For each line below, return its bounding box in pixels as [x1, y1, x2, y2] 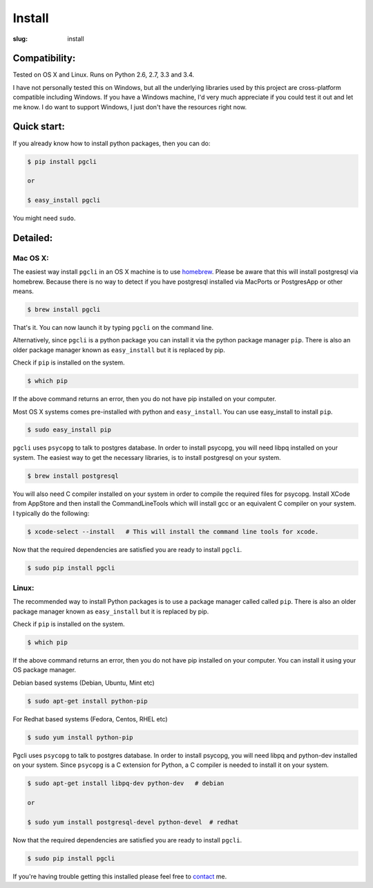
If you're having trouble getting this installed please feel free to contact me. [12, 872, 227, 880]
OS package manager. [12, 666, 76, 674]
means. [12, 287, 35, 295]
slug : [12, 35, 28, 43]
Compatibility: [12, 53, 76, 64]
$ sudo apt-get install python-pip [27, 697, 148, 705]
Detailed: [12, 232, 53, 243]
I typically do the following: [12, 509, 90, 517]
